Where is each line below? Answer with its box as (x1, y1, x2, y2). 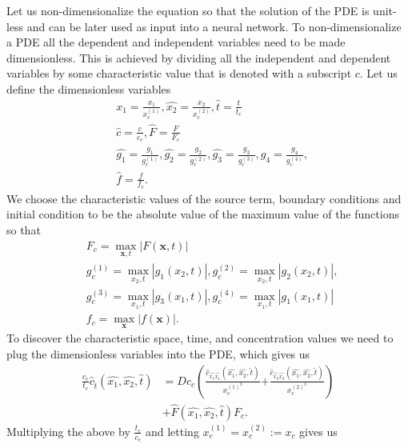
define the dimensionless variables (6, 80, 171, 97)
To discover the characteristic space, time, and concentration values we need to (6, 330, 394, 346)
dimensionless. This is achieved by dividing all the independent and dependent (6, 49, 391, 66)
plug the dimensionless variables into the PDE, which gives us (6, 346, 310, 362)
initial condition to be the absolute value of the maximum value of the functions (6, 206, 399, 222)
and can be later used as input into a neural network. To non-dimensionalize (26, 18, 402, 34)
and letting (145, 422, 199, 439)
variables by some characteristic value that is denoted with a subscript (6, 65, 352, 82)
